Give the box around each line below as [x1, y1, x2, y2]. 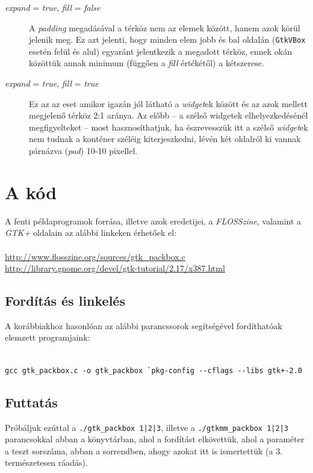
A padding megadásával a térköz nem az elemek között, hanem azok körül [29, 21, 300, 34]
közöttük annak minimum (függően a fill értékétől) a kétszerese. [29, 57, 264, 69]
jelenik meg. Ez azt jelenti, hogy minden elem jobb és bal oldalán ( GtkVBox [29, 33, 306, 46]
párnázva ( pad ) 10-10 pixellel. [29, 144, 138, 156]
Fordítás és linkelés [5, 291, 125, 310]
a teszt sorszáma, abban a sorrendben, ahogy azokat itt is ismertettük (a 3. [5, 444, 283, 457]
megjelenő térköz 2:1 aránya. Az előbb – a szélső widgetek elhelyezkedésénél [29, 109, 308, 122]
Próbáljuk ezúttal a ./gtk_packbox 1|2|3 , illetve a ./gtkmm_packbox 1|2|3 [5, 421, 288, 433]
